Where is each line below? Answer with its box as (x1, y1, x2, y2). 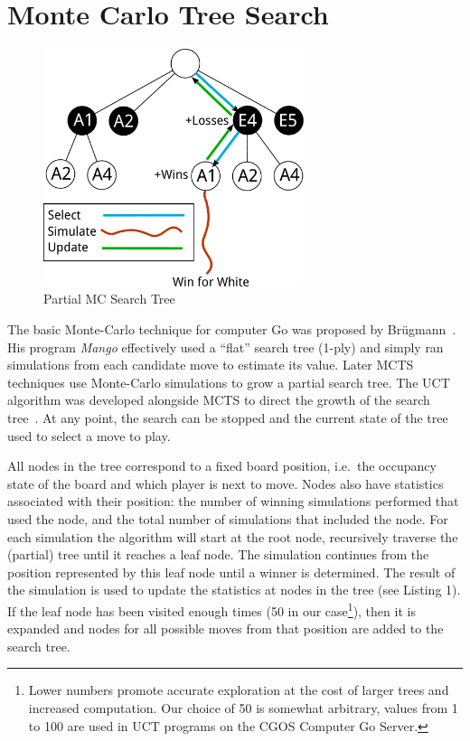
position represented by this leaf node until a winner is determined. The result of (7, 562, 456, 581)
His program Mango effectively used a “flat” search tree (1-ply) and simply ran (7, 337, 444, 356)
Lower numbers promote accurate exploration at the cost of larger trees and (28, 680, 449, 699)
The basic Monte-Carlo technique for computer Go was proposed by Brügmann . (7, 320, 456, 338)
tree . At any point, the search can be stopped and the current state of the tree (7, 408, 448, 427)
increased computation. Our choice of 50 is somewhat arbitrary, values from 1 (28, 698, 458, 717)
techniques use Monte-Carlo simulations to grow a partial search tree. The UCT (7, 372, 450, 391)
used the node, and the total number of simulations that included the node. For (7, 509, 448, 528)
